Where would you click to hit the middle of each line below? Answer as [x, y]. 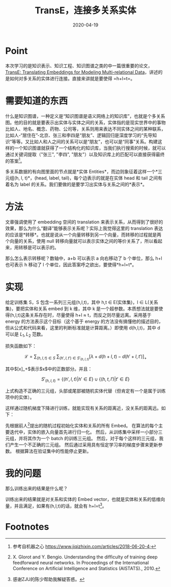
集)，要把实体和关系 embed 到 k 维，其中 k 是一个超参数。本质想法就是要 [82, 309]
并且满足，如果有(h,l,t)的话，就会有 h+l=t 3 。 [60, 505]
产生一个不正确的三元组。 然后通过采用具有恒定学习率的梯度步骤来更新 [84, 445]
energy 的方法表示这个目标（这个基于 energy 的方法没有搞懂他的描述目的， [84, 321]
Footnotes [27, 527]
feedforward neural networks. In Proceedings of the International [81, 563]
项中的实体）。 [20, 397]
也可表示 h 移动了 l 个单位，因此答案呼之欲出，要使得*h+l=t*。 [71, 265]
